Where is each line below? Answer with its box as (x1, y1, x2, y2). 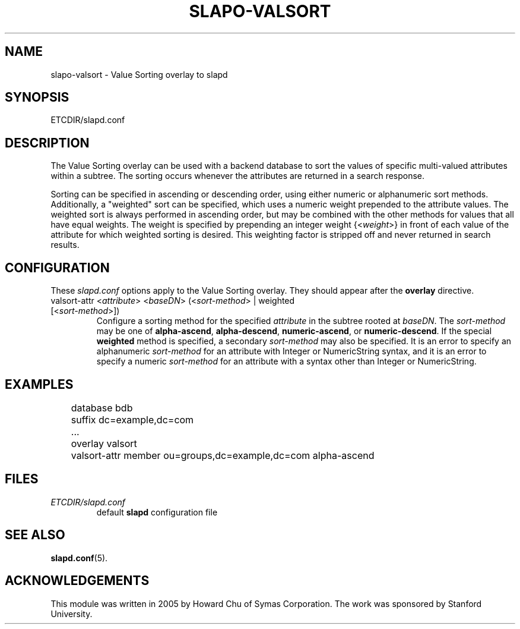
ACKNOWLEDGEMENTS (5, 573, 150, 589)
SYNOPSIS (5, 90, 69, 105)
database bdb (71, 401, 133, 414)
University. (50, 608, 93, 619)
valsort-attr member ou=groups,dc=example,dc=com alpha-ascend (71, 449, 375, 461)
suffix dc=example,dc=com (71, 413, 194, 426)
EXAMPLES (5, 376, 74, 392)
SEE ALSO (5, 527, 65, 543)
